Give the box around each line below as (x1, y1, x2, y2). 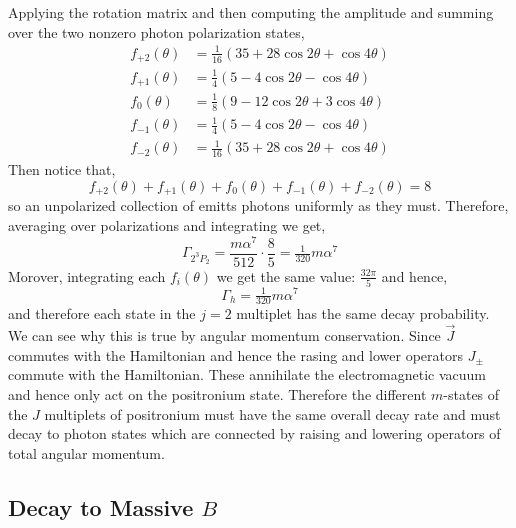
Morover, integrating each (8, 265, 166, 286)
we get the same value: (216, 265, 356, 286)
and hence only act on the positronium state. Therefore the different (8, 383, 427, 404)
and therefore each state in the (8, 303, 196, 324)
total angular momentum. (8, 442, 165, 463)
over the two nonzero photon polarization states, (8, 21, 305, 42)
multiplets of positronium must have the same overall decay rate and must (44, 403, 501, 424)
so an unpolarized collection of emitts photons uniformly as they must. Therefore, (8, 195, 509, 216)
